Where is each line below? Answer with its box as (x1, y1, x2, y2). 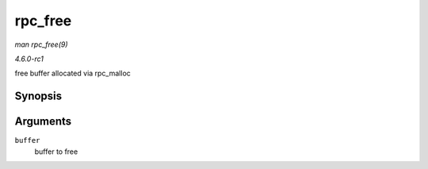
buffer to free (34, 147, 78, 156)
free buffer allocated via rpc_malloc (14, 68, 131, 79)
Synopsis (14, 90, 63, 103)
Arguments (14, 115, 72, 129)
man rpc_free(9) (14, 40, 68, 49)
